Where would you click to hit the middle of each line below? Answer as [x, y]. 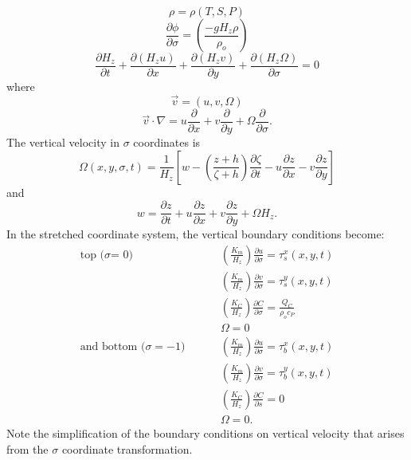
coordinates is [167, 142]
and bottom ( [113, 346]
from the [27, 448]
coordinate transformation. [127, 448]
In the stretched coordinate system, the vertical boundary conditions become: [196, 234]
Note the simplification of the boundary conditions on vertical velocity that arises [205, 433]
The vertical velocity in [63, 142]
